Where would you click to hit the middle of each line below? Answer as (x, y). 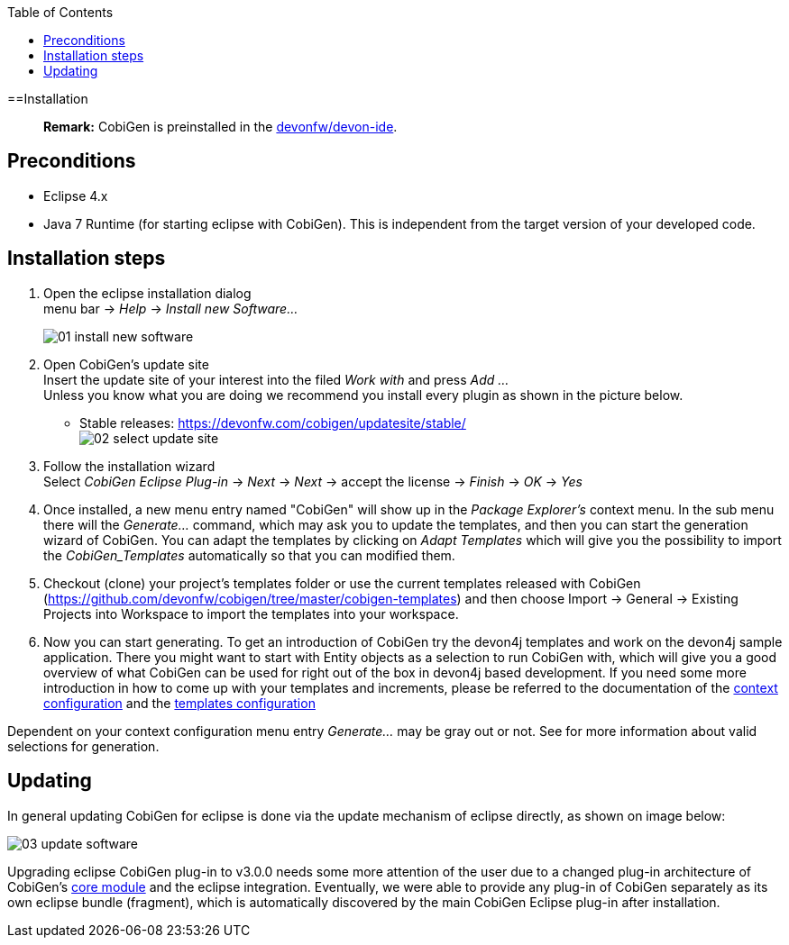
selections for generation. (83, 746)
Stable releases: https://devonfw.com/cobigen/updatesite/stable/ (273, 423)
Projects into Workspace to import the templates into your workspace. (251, 613)
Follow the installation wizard (129, 466)
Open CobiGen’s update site (126, 364)
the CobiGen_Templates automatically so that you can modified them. (249, 555)
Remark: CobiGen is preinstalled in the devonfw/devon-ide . (220, 127)
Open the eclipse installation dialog (147, 293)
